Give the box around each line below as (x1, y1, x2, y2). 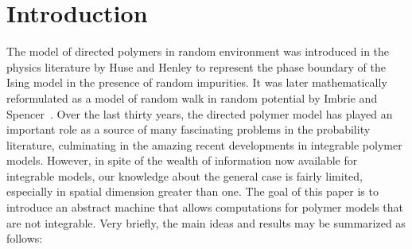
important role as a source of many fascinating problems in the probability (6, 121, 371, 138)
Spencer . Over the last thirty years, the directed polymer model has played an (6, 105, 393, 122)
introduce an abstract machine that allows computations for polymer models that (6, 199, 404, 216)
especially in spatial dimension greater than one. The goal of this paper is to (6, 183, 379, 200)
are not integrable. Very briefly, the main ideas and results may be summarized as (6, 214, 406, 231)
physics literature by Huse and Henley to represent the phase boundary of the (6, 58, 386, 75)
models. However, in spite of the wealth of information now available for (6, 152, 358, 169)
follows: (6, 230, 43, 247)
